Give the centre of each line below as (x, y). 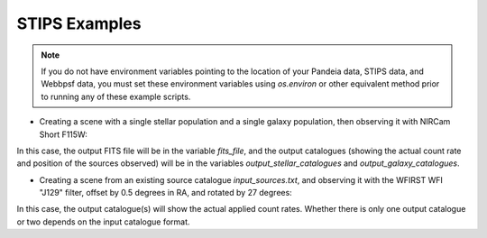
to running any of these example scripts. (116, 96)
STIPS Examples (79, 23)
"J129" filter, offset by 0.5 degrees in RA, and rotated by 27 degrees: (165, 193)
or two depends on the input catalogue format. (103, 222)
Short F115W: (63, 134)
